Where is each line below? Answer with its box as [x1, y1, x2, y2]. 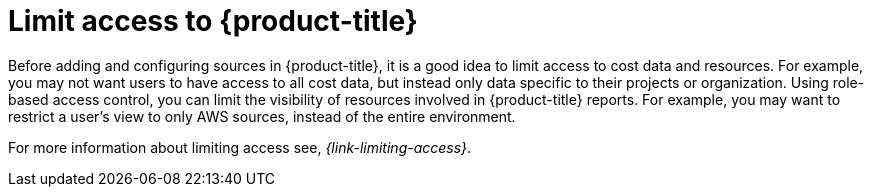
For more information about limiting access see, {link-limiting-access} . [8, 138, 472, 156]
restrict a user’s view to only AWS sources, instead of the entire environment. [8, 107, 516, 125]
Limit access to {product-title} [8, 4, 418, 38]
